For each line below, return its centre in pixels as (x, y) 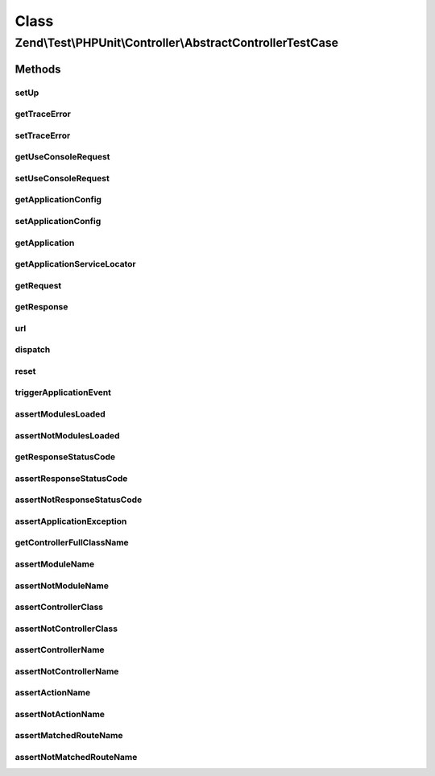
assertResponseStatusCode (71, 478)
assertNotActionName (60, 714)
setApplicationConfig (58, 221)
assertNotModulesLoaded (67, 435)
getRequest (38, 285)
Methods (38, 69)
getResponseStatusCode (65, 457)
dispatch (33, 350)
